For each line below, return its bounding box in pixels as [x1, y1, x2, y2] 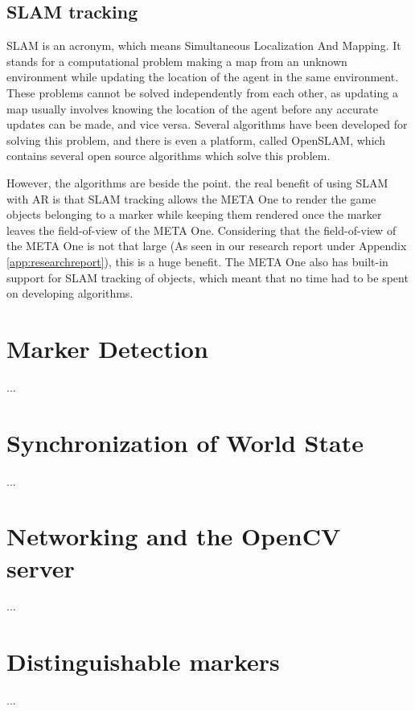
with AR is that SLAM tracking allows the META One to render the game [6, 190, 376, 207]
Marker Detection [6, 331, 208, 364]
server [6, 551, 75, 584]
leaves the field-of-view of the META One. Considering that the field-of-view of [6, 221, 397, 238]
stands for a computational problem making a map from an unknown [6, 52, 347, 69]
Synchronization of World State [6, 425, 364, 458]
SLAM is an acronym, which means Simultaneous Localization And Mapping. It [6, 37, 401, 54]
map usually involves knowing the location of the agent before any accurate [6, 100, 378, 117]
